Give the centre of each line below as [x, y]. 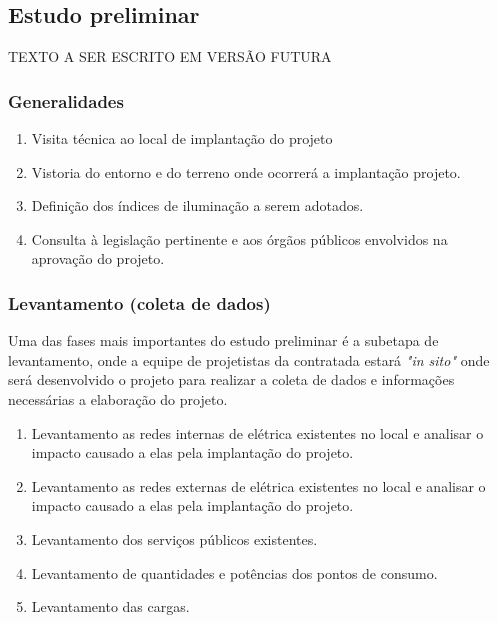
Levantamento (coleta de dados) [139, 302]
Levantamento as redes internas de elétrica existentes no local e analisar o [257, 432]
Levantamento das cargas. [110, 606]
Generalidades [66, 100]
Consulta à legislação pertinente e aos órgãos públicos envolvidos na [239, 238]
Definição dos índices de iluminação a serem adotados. [197, 205]
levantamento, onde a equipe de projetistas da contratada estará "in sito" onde [249, 359]
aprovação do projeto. [98, 258]
